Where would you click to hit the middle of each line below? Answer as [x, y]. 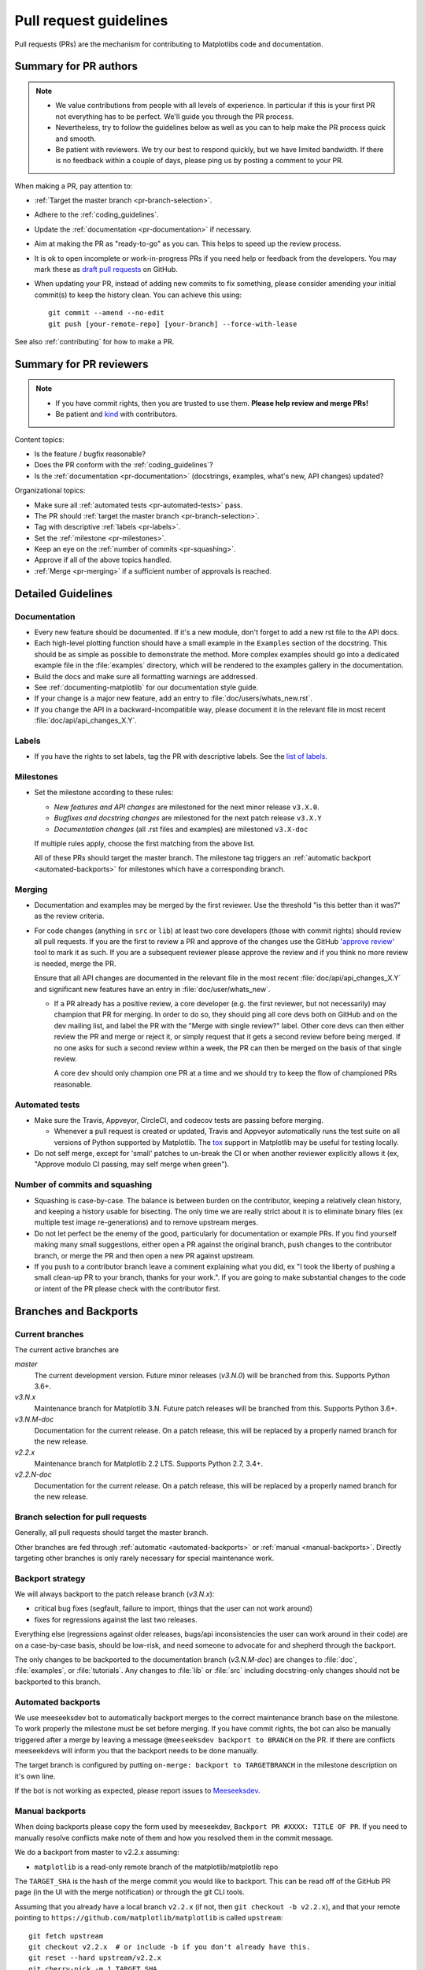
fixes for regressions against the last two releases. [116, 1619]
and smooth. [76, 139]
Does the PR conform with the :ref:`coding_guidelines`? [124, 465]
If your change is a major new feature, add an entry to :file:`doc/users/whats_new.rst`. [173, 698]
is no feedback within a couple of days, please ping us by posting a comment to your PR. [200, 161]
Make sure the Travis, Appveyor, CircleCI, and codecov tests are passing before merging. [179, 1120]
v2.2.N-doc [33, 1474]
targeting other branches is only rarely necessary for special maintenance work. [144, 1558]
